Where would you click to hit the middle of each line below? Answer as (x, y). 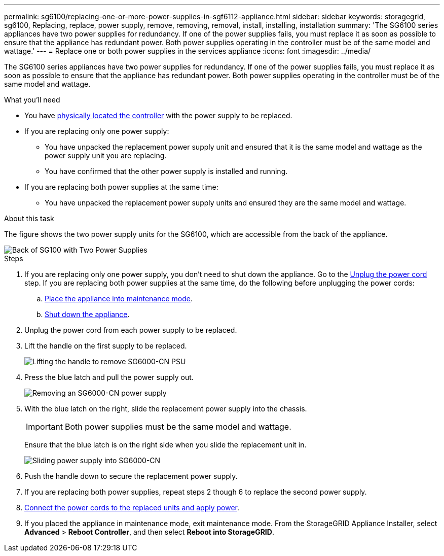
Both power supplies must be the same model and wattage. (178, 427)
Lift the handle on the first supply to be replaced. (106, 346)
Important (44, 427)
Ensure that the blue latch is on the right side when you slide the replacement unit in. (165, 445)
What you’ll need (32, 100)
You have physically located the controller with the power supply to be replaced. (158, 115)
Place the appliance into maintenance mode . (119, 299)
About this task (29, 218)
